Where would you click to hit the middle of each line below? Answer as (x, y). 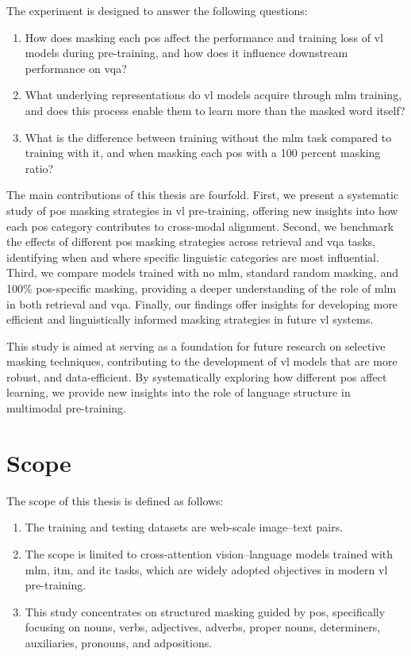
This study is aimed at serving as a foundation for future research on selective (196, 345)
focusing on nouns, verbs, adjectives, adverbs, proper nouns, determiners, (203, 627)
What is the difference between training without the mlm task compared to (208, 137)
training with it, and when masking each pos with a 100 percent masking (203, 153)
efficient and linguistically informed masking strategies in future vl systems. (190, 319)
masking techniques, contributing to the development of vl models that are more (202, 361)
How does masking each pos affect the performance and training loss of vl (204, 37)
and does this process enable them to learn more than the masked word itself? (215, 110)
